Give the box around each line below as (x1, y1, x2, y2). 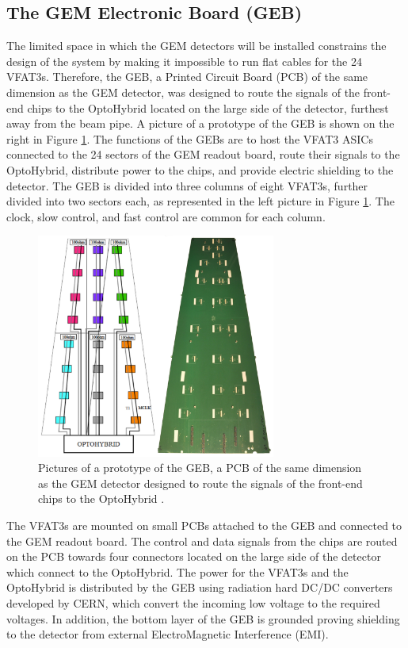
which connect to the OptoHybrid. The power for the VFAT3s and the (6, 563, 349, 580)
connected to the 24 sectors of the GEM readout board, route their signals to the (6, 146, 400, 163)
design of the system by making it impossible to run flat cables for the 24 (6, 52, 362, 69)
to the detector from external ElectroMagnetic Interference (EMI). (6, 626, 329, 642)
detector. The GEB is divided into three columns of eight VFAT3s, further (6, 177, 368, 194)
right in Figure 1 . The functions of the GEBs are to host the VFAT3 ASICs (6, 130, 373, 147)
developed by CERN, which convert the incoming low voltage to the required (6, 594, 380, 611)
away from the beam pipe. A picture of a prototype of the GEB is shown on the (6, 115, 395, 132)
